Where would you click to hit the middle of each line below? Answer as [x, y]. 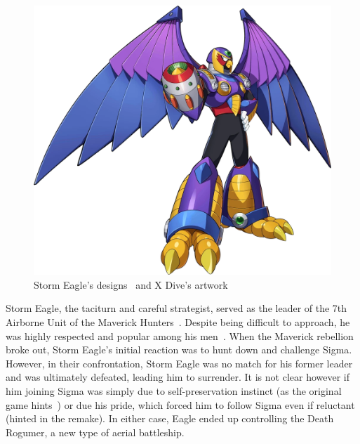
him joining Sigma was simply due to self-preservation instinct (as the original [174, 391]
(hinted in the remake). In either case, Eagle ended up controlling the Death [170, 418]
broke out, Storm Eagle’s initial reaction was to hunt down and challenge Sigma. [179, 350]
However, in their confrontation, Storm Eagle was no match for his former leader [179, 363]
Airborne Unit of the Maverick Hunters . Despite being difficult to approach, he [178, 322]
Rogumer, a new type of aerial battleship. [95, 432]
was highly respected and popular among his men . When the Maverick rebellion [180, 335]
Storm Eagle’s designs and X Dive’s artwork [131, 284]
